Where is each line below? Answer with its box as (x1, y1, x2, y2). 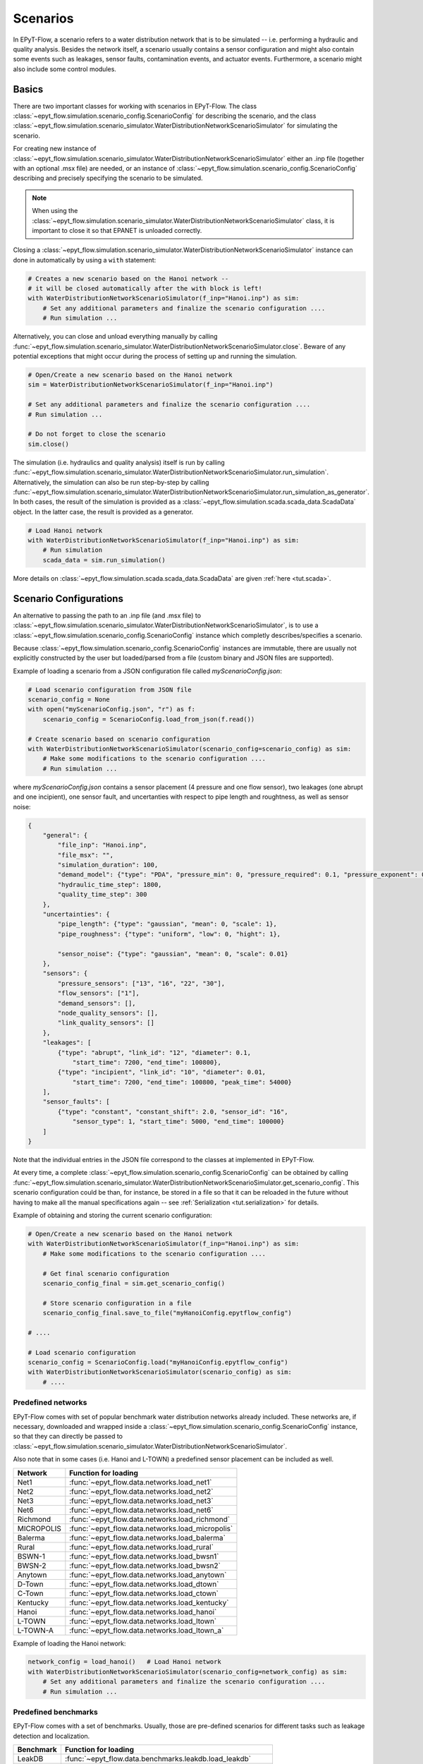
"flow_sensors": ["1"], (57, 989, 140, 998)
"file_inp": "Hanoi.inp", (57, 841, 147, 850)
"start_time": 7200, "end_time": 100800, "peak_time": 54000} (72, 1078, 293, 1086)
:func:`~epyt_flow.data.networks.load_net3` (69, 1496, 214, 1506)
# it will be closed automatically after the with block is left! (27, 284, 262, 293)
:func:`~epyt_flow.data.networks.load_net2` (69, 1486, 214, 1496)
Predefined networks (13, 1398, 87, 1408)
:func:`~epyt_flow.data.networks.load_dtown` (69, 1579, 219, 1589)
